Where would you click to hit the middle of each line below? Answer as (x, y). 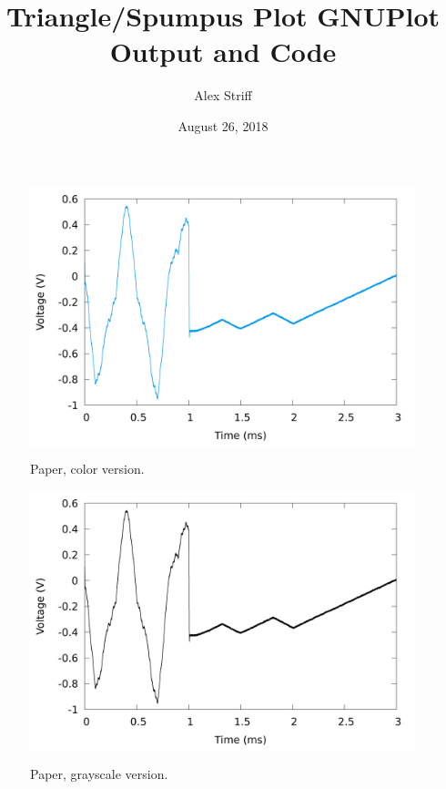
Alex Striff (223, 95)
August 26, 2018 (223, 125)
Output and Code (223, 51)
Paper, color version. (87, 469)
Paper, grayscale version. (99, 774)
